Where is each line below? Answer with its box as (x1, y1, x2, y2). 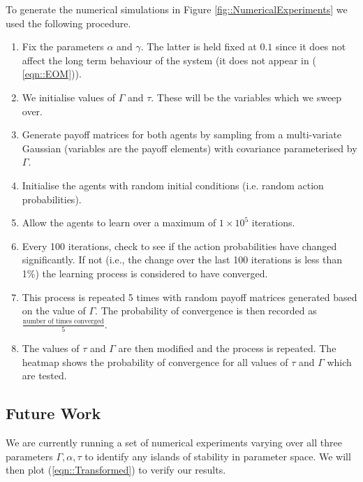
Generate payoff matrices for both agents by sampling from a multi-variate (22, 127, 341, 142)
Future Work (6, 402, 101, 424)
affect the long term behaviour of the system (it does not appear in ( (22, 52, 316, 67)
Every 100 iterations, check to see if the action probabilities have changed (22, 238, 337, 253)
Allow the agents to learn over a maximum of (22, 215, 216, 230)
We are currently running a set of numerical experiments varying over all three (6, 434, 342, 449)
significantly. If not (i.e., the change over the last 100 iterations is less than (22, 252, 343, 267)
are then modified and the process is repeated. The (118, 341, 336, 355)
